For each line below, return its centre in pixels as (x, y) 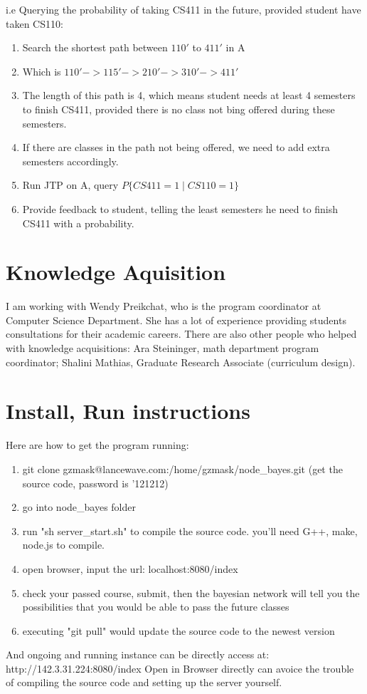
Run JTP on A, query (70, 185)
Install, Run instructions (128, 411)
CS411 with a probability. (78, 223)
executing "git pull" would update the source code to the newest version (179, 630)
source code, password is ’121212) (95, 483)
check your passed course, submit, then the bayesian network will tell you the (191, 592)
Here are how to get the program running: (97, 445)
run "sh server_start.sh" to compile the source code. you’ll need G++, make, (190, 530)
